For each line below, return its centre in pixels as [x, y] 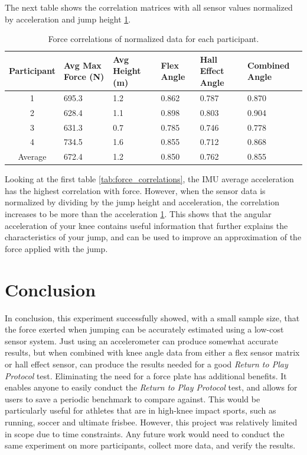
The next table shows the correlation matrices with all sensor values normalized [149, 7]
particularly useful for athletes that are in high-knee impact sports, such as [141, 410]
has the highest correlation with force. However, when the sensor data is [135, 190]
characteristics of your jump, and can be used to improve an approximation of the [153, 237]
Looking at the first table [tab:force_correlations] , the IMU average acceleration [149, 179]
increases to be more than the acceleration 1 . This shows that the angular [138, 214]
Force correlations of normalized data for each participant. [153, 39]
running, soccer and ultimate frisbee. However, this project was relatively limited [151, 422]
